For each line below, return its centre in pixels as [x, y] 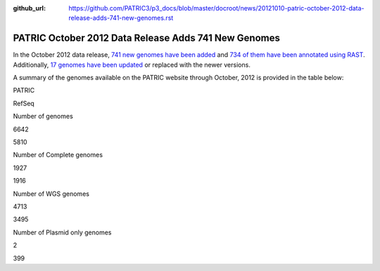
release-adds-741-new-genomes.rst [121, 18]
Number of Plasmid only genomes [62, 232]
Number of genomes [43, 117]
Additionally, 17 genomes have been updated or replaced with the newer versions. [132, 65]
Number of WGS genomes [51, 194]
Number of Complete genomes [58, 155]
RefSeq [24, 103]
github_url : [29, 8]
